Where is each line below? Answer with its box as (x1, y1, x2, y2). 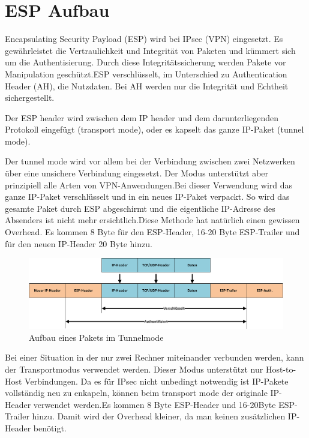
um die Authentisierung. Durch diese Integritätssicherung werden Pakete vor (5, 56, 286, 68)
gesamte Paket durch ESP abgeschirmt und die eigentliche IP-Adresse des (5, 202, 275, 214)
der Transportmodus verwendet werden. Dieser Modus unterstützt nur (5, 363, 263, 375)
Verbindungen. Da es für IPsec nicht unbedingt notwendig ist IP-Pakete (25, 374, 289, 387)
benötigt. (33, 421, 67, 434)
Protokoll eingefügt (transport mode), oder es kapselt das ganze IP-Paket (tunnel (5, 123, 304, 136)
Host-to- (265, 363, 296, 375)
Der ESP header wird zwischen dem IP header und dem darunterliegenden (5, 111, 279, 124)
